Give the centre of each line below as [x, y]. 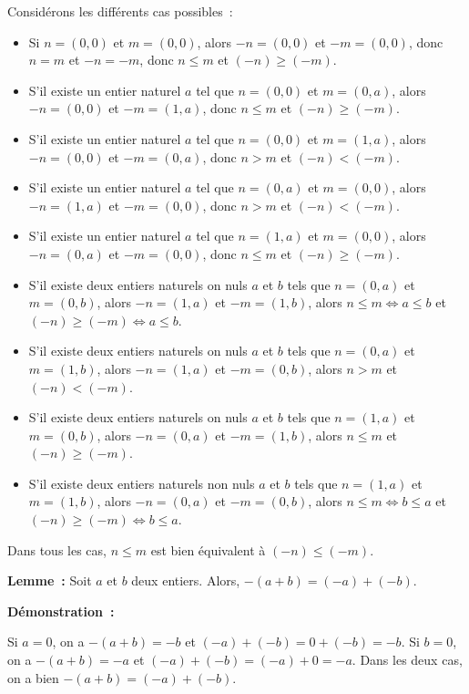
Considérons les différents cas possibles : [120, 11]
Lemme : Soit [50, 580]
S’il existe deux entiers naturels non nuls [142, 483]
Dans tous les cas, [57, 549]
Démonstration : [61, 611]
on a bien [33, 677]
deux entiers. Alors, [186, 580]
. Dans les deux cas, [407, 660]
